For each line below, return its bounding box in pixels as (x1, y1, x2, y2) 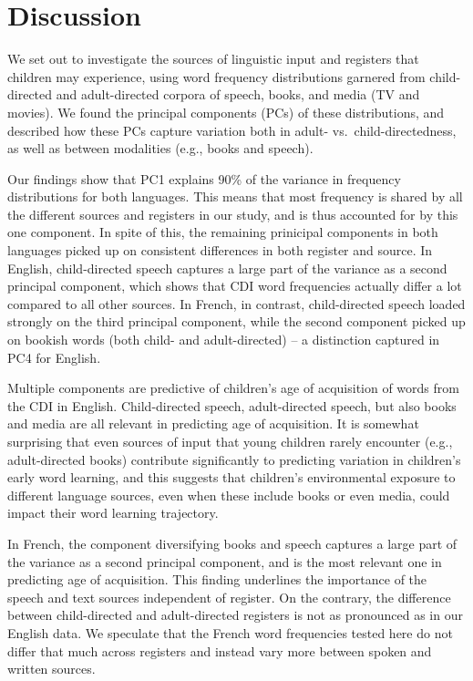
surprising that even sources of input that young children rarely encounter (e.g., (7, 432, 453, 450)
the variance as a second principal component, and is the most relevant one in (7, 552, 442, 571)
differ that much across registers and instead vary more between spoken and (7, 641, 432, 660)
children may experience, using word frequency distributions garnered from (7, 67, 426, 86)
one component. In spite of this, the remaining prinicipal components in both (7, 222, 438, 242)
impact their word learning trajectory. (7, 503, 219, 522)
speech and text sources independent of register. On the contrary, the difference (7, 587, 451, 606)
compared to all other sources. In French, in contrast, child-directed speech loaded (7, 294, 466, 313)
